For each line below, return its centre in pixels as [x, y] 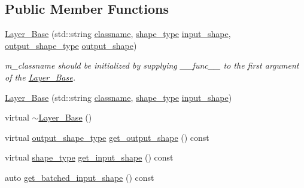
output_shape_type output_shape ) [71, 45]
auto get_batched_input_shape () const [80, 177]
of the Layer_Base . [40, 77]
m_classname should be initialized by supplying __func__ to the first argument [152, 65]
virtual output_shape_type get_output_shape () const [107, 137]
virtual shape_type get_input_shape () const [89, 157]
